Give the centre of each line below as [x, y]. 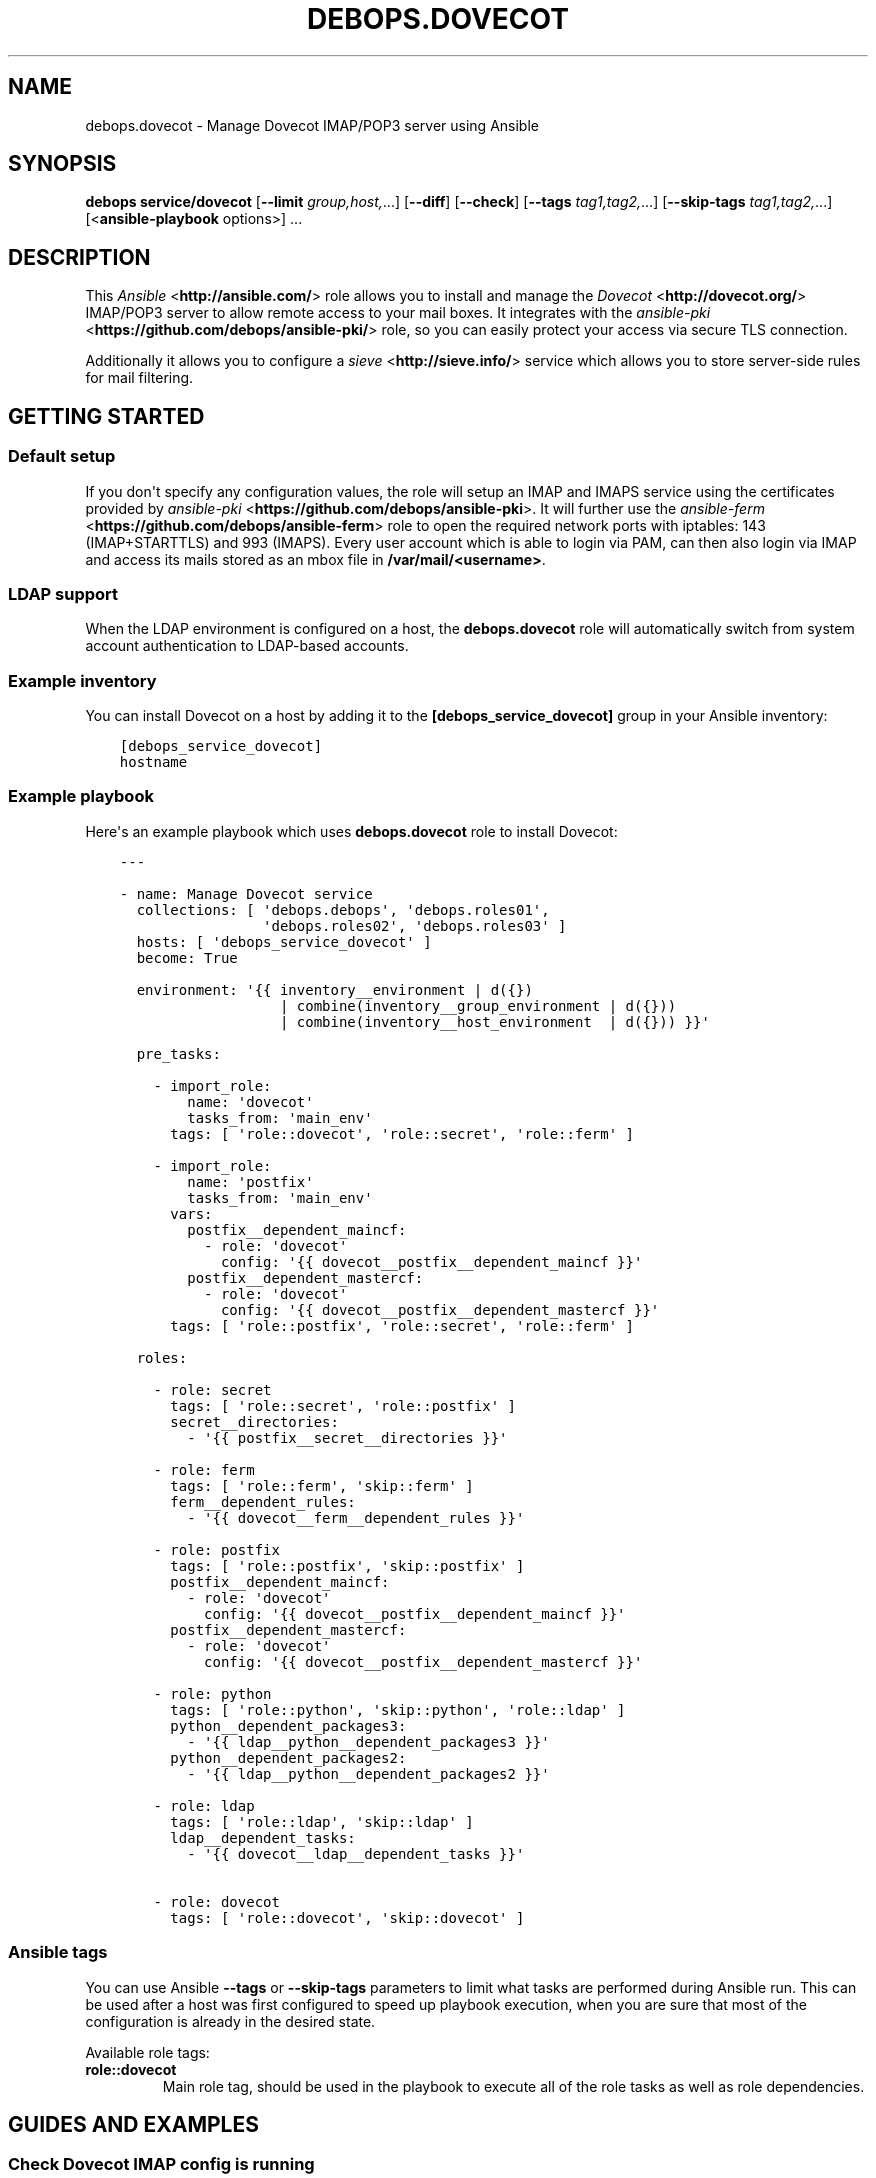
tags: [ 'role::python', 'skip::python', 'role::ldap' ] [398, 1709]
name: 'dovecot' [250, 1101]
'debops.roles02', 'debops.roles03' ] [415, 925]
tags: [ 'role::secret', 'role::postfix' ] [343, 1405]
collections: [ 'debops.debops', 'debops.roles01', [343, 909]
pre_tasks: [178, 1053]
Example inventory [82, 680]
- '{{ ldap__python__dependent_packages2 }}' [368, 1773]
